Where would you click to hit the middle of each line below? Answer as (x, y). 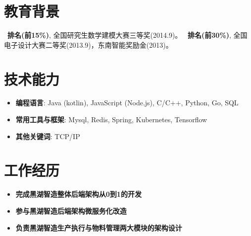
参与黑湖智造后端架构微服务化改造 (71, 210)
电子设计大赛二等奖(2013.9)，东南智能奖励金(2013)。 (88, 44)
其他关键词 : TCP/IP (48, 136)
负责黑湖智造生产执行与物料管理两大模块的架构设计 (99, 227)
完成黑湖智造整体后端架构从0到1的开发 (78, 194)
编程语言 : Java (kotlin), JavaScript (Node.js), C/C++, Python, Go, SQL (127, 103)
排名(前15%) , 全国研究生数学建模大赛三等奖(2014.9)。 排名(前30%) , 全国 (127, 35)
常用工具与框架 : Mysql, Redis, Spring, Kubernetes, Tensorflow (111, 119)
